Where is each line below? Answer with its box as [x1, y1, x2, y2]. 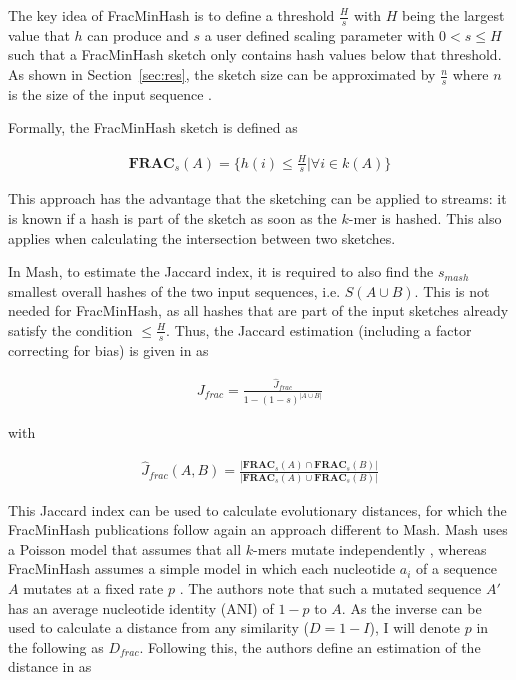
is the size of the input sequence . [8, 83, 212, 104]
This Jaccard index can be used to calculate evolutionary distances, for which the [8, 499, 507, 520]
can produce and [87, 24, 189, 45]
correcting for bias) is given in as [8, 339, 209, 360]
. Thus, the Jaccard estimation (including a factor [166, 319, 472, 340]
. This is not [414, 280, 490, 301]
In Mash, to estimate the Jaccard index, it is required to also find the [8, 261, 434, 282]
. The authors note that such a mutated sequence [179, 577, 482, 598]
